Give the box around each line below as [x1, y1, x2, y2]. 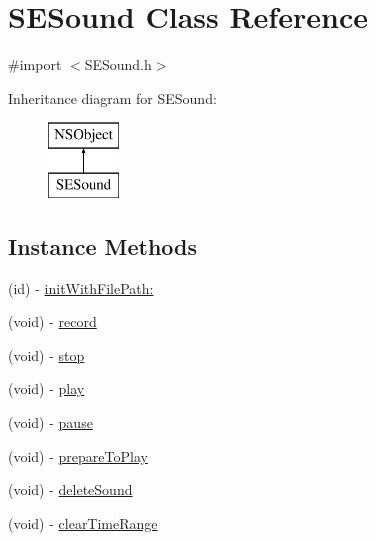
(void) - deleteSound [8, 479, 133, 500]
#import [8, 54, 62, 75]
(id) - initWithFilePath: [8, 277, 154, 298]
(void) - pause [8, 412, 93, 433]
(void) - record [8, 311, 97, 332]
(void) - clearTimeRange [8, 512, 158, 533]
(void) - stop [8, 344, 85, 365]
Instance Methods [8, 230, 197, 261]
